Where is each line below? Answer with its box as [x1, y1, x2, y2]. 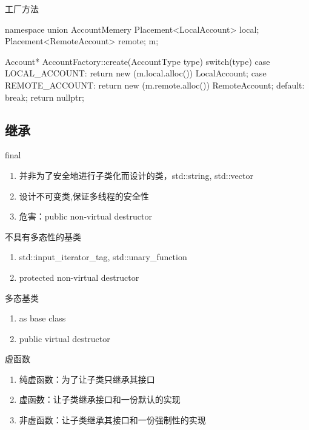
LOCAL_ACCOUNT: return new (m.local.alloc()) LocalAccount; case [5, 67, 267, 79]
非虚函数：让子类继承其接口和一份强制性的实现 [19, 414, 206, 426]
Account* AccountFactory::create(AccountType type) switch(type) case [5, 55, 270, 67]
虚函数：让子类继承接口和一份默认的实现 [19, 393, 181, 406]
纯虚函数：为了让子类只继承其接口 [19, 372, 155, 385]
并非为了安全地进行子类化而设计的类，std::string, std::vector [19, 169, 253, 181]
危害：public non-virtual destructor [19, 210, 152, 223]
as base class [19, 312, 66, 324]
